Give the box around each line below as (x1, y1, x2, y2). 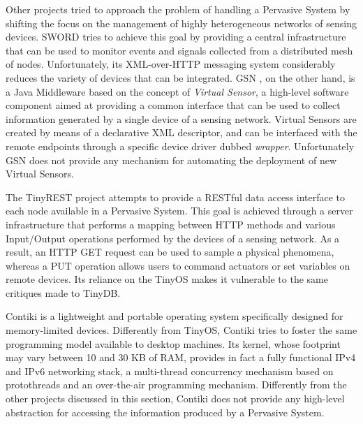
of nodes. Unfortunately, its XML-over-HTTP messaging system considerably (6, 57, 336, 71)
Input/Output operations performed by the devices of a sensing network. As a (6, 231, 340, 245)
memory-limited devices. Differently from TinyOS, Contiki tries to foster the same (6, 323, 357, 337)
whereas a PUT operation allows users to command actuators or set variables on (6, 258, 350, 272)
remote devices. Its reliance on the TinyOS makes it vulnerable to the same (6, 272, 328, 286)
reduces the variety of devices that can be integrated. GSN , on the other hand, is (6, 70, 355, 85)
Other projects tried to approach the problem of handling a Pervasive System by (6, 2, 350, 16)
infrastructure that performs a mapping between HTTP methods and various (6, 217, 336, 231)
